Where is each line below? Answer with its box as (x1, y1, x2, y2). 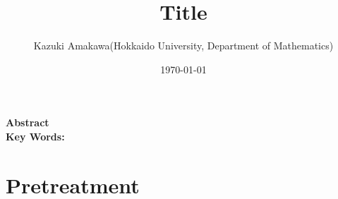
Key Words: (6, 128, 65, 143)
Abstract (6, 115, 49, 130)
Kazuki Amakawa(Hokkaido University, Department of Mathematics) (33, 38, 334, 53)
